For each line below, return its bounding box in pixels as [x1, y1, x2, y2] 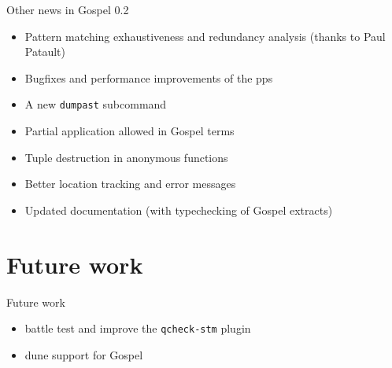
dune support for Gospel [24, 346, 143, 362]
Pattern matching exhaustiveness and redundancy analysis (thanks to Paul [24, 28, 386, 44]
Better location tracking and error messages [24, 175, 236, 192]
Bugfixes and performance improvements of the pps [24, 69, 273, 86]
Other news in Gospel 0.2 [6, 2, 129, 17]
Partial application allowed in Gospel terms [24, 123, 235, 139]
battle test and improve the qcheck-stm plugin [24, 320, 251, 337]
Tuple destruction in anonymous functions [24, 149, 228, 165]
